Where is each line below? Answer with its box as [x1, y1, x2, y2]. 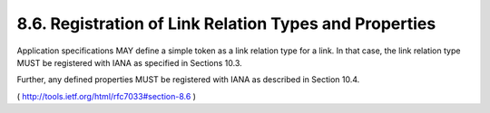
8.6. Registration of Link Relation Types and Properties [16, 14, 436, 33]
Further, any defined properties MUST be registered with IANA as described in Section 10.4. [16, 74, 360, 85]
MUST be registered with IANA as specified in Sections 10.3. [16, 57, 242, 68]
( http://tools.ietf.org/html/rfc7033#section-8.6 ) [16, 90, 197, 101]
